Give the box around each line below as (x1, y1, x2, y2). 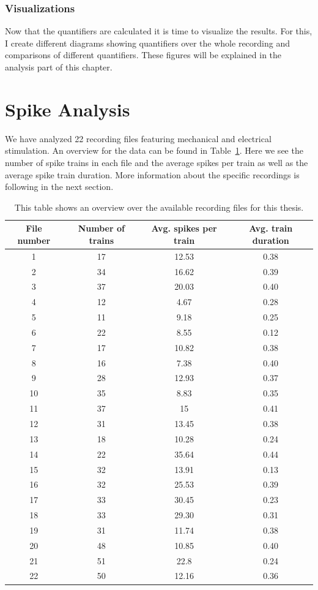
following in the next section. (5, 180, 114, 193)
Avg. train (249, 222, 293, 235)
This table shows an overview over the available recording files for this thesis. (14, 200, 304, 213)
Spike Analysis (5, 96, 130, 121)
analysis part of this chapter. (5, 61, 113, 73)
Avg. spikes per (151, 222, 217, 235)
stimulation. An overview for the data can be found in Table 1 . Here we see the (5, 144, 303, 157)
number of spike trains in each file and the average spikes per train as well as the (5, 156, 308, 168)
